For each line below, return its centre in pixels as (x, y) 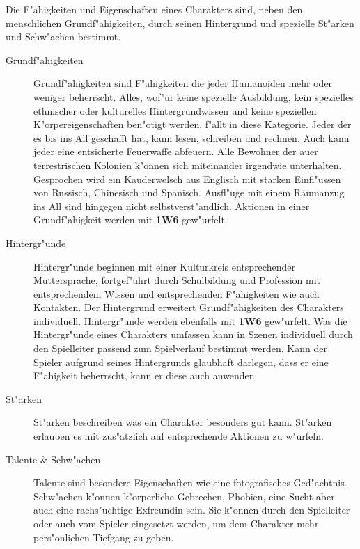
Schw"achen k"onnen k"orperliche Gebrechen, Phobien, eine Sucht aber (184, 496)
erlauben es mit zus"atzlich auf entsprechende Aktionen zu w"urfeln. (179, 436)
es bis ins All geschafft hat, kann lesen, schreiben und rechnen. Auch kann (191, 137)
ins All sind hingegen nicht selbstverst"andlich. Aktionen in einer (172, 206)
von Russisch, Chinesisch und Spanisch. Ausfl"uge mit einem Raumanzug (189, 192)
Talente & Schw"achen (53, 459)
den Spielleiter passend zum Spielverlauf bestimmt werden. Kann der (180, 348)
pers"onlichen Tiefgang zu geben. (104, 537)
